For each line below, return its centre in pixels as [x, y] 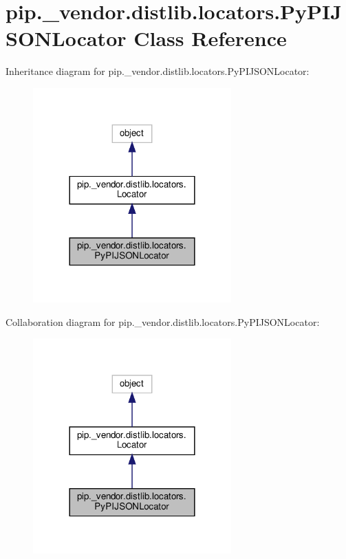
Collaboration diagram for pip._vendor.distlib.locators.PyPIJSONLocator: [163, 321]
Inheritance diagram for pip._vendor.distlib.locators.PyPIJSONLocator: [158, 71]
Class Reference [210, 38]
